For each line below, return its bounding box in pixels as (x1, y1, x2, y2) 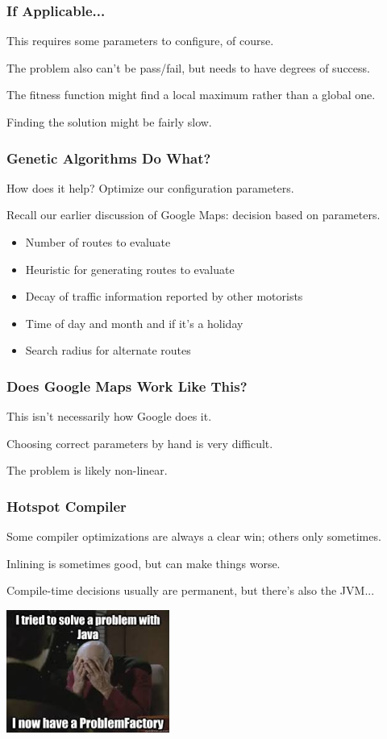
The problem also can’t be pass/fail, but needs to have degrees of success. (6, 59, 370, 76)
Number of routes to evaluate (25, 234, 171, 250)
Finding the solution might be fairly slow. (6, 114, 212, 130)
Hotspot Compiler (6, 496, 127, 516)
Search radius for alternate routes (25, 342, 191, 359)
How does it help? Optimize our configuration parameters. (6, 179, 294, 196)
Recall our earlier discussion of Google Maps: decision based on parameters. (6, 206, 381, 223)
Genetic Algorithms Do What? (6, 147, 211, 168)
